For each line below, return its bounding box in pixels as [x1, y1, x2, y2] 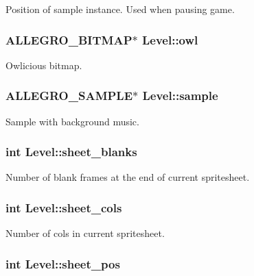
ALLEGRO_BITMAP [5, 31, 132, 48]
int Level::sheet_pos [5, 255, 120, 272]
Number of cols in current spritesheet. [5, 226, 165, 240]
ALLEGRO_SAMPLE [5, 87, 133, 104]
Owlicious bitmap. [5, 58, 82, 72]
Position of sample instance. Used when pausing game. [5, 2, 235, 16]
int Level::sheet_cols [5, 199, 122, 216]
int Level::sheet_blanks [5, 143, 137, 160]
